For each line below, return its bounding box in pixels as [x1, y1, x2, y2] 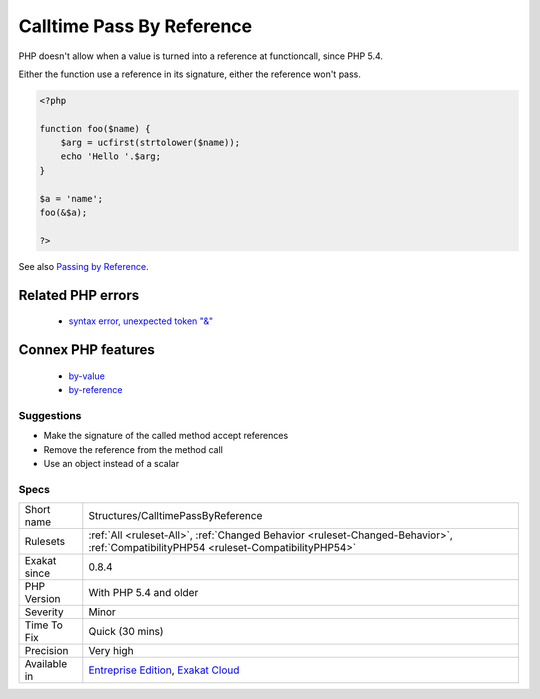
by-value [68, 370, 105, 382]
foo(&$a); [39, 207, 88, 219]
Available [24, 657, 68, 671]
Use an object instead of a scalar [43, 457, 180, 469]
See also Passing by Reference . [18, 260, 149, 272]
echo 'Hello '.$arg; [60, 151, 162, 162]
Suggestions [18, 408, 82, 422]
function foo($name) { [39, 123, 151, 134]
